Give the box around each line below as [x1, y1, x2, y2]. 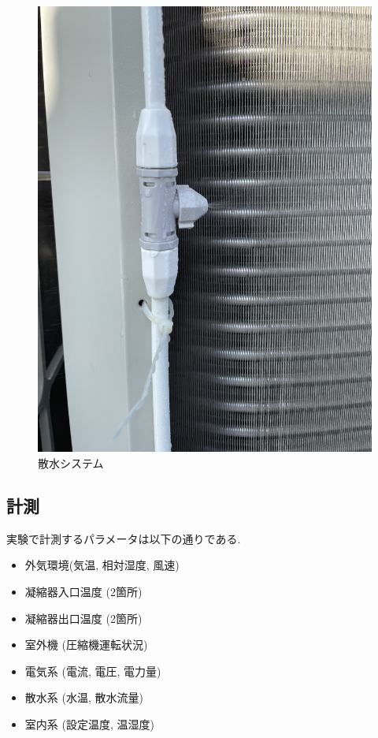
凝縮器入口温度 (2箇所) [24, 583, 143, 599]
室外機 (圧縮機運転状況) [24, 636, 148, 653]
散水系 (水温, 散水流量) [24, 689, 143, 706]
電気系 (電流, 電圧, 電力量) [24, 662, 161, 679]
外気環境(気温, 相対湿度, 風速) [24, 557, 180, 573]
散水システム [38, 454, 104, 471]
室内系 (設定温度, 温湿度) [24, 715, 154, 732]
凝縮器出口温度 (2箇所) [24, 609, 143, 626]
